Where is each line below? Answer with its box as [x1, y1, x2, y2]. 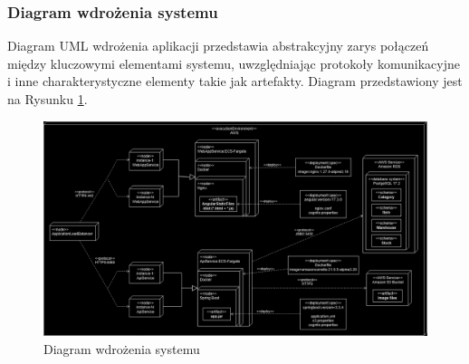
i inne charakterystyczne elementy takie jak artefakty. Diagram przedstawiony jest [7, 72, 463, 91]
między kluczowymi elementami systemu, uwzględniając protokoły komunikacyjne [7, 53, 460, 72]
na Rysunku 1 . [7, 90, 88, 108]
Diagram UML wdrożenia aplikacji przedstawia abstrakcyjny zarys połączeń [7, 36, 429, 55]
